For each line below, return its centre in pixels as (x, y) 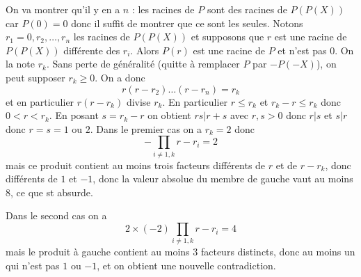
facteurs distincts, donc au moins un (278, 252)
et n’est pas (302, 50)
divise (138, 101)
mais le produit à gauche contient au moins (98, 252)
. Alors (145, 50)
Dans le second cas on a (56, 215)
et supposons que (227, 37)
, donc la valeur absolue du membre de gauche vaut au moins (223, 179)
